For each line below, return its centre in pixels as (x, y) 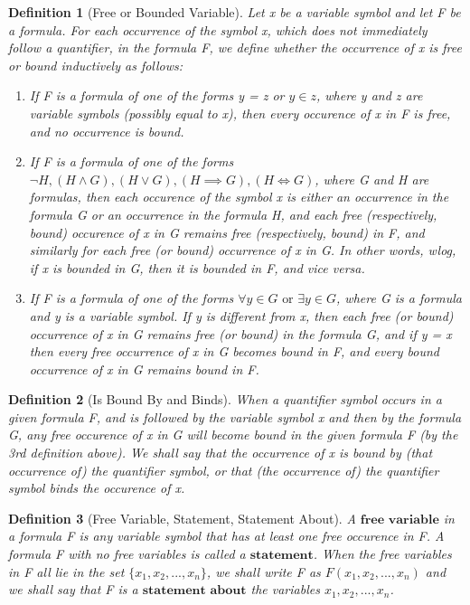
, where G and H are (372, 179)
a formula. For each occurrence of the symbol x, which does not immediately (218, 29)
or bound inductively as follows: (96, 65)
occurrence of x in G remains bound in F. (144, 369)
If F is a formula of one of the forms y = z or (157, 95)
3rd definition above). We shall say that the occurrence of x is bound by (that (221, 453)
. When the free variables (382, 554)
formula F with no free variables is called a (127, 554)
